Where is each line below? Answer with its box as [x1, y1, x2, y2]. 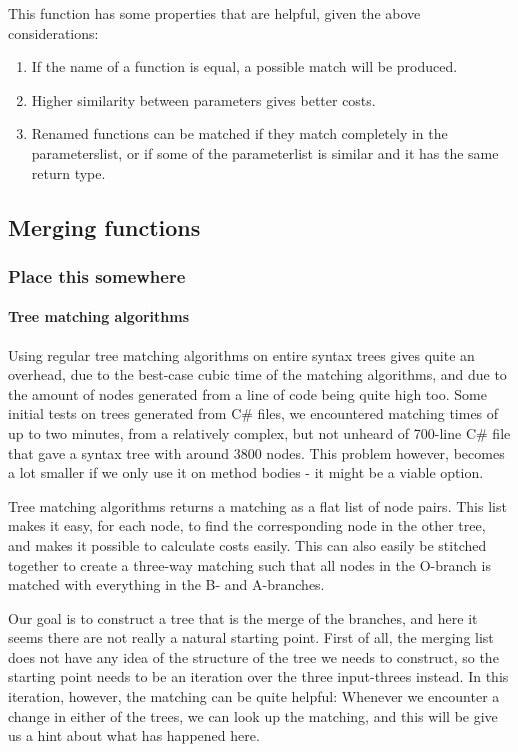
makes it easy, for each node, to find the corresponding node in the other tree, [8, 515, 486, 536]
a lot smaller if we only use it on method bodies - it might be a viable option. [8, 462, 484, 483]
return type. [31, 162, 106, 183]
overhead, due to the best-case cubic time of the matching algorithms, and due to [8, 364, 507, 385]
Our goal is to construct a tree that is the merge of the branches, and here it [8, 607, 478, 628]
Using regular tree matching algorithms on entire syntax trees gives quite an [8, 344, 475, 365]
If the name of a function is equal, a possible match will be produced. [31, 56, 458, 77]
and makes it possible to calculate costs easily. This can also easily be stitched [8, 534, 487, 555]
